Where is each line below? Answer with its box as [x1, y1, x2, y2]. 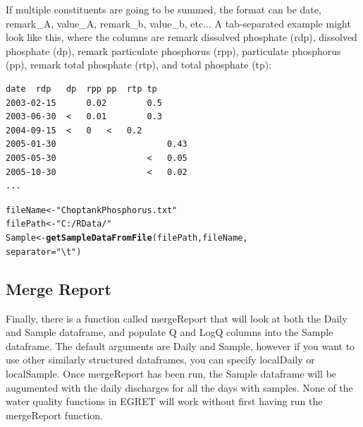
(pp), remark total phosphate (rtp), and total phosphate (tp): [6, 57, 272, 72]
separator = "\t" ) [6, 246, 82, 257]
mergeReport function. [6, 407, 103, 422]
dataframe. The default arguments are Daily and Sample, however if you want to [6, 338, 355, 353]
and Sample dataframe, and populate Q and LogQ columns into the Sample [6, 325, 333, 339]
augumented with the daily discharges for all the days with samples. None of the [6, 380, 353, 395]
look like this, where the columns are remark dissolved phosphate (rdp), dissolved [6, 30, 357, 44]
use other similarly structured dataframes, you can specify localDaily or [6, 352, 315, 367]
